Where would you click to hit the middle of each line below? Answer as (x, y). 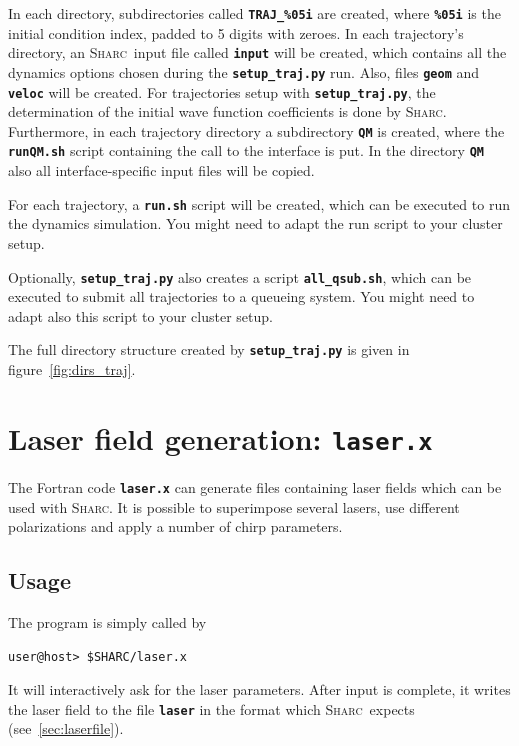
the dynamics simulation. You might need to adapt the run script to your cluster (255, 223)
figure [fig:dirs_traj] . (72, 369)
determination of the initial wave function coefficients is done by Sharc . (227, 111)
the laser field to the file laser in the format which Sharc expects (211, 708)
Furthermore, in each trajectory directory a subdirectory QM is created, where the (256, 130)
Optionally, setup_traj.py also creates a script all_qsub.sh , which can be (240, 276)
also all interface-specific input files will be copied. (161, 170)
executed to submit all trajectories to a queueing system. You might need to (241, 296)
